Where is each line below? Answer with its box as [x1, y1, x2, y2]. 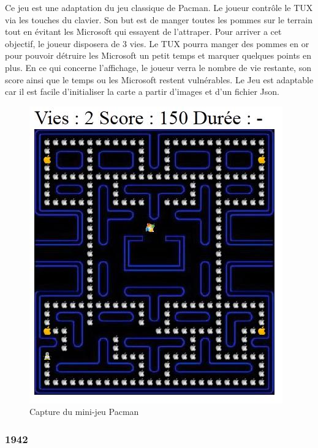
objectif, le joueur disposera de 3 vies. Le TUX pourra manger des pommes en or [5, 37, 309, 50]
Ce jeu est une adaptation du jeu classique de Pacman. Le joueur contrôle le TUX [5, 1, 313, 13]
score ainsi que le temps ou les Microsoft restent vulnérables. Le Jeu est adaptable [5, 73, 314, 86]
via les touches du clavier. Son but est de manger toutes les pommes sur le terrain [5, 13, 312, 26]
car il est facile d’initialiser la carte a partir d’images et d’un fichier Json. [5, 85, 279, 98]
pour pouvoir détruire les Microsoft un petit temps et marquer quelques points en [5, 49, 312, 62]
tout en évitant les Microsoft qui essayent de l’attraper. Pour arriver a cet [5, 25, 282, 38]
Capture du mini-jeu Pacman [29, 405, 139, 418]
